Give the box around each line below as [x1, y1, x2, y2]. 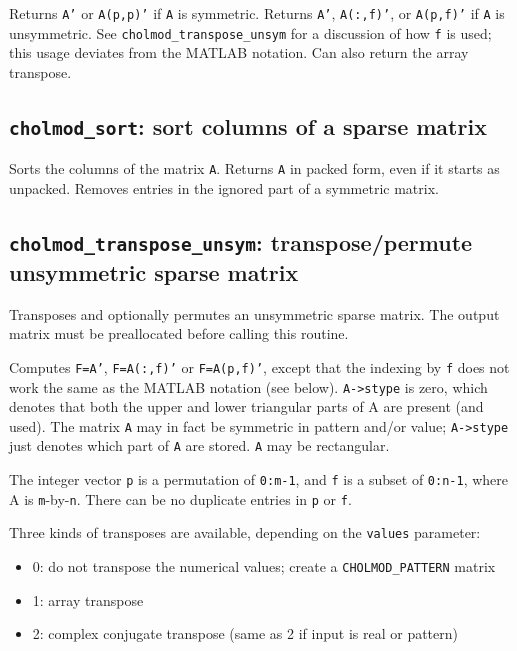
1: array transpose [32, 589, 144, 610]
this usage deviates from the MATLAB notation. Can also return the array [9, 42, 469, 63]
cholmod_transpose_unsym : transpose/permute [9, 226, 473, 257]
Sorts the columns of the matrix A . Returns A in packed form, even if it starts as [9, 158, 500, 179]
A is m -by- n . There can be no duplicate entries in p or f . [9, 488, 352, 509]
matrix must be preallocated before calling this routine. [9, 323, 349, 344]
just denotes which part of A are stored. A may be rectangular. [9, 435, 390, 456]
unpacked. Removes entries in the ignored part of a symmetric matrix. [9, 177, 439, 198]
